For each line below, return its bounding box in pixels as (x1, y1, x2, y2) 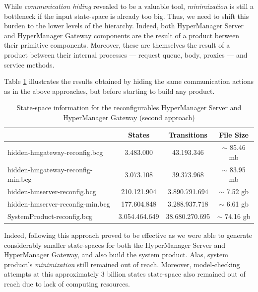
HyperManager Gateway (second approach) (63, 112, 195, 122)
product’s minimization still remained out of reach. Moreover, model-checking (4, 259, 240, 269)
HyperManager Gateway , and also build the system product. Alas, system (4, 249, 228, 260)
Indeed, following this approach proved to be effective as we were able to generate (4, 230, 252, 240)
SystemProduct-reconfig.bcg (7, 211, 93, 221)
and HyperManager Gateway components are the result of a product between (4, 30, 240, 40)
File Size (219, 129, 249, 140)
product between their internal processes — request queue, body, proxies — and (4, 49, 248, 60)
